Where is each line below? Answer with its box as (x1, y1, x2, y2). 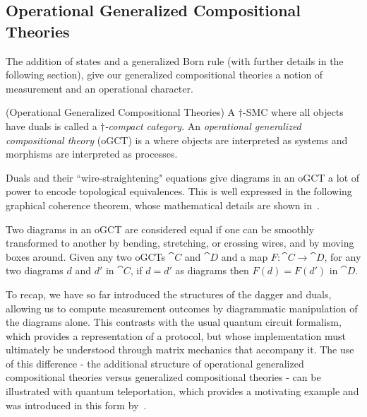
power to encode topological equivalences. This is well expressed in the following (6, 184, 352, 199)
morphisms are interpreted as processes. (6, 146, 178, 161)
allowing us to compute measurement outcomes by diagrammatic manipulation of (6, 300, 358, 315)
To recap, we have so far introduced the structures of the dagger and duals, (6, 286, 332, 301)
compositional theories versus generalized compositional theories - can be (6, 370, 321, 384)
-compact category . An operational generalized (104, 118, 301, 133)
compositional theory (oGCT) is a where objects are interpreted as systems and (6, 132, 348, 147)
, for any (324, 249, 361, 264)
